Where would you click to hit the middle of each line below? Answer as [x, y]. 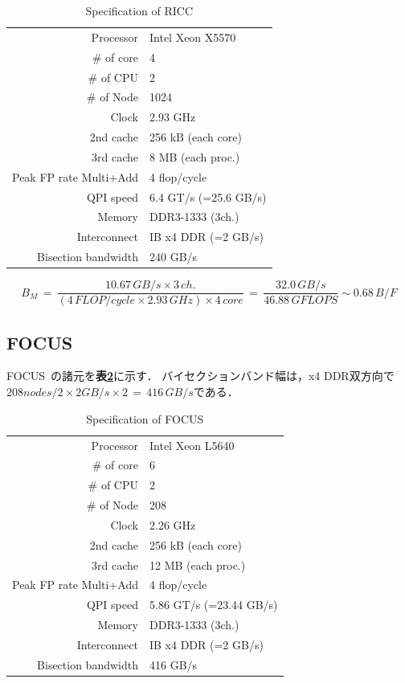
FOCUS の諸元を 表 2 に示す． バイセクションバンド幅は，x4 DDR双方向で [200, 376]
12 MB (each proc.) [197, 564]
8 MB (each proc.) [194, 156]
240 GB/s [173, 257]
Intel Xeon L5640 [192, 445]
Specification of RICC [139, 10]
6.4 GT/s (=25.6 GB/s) [208, 196]
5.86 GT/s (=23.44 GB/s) [213, 605]
